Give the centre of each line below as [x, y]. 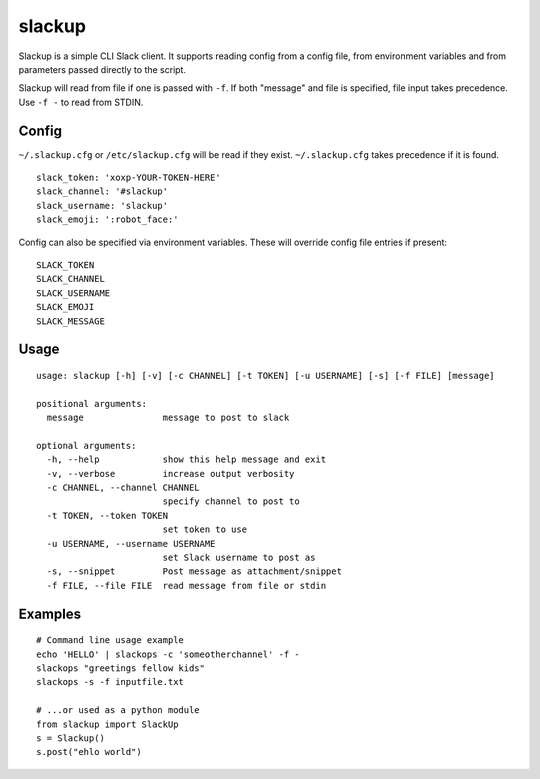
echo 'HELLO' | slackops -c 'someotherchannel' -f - [168, 654]
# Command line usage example [110, 640]
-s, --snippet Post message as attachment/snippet [194, 571]
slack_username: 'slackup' [102, 205]
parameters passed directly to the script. [102, 69]
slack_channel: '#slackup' [102, 191]
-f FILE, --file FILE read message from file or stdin [186, 585]
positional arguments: [92, 403]
